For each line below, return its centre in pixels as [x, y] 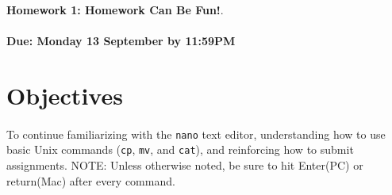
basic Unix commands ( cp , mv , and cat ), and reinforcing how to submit [180, 149]
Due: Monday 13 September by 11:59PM [121, 41]
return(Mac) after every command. [91, 180]
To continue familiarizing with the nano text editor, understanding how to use [196, 134]
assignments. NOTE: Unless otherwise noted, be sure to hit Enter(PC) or [185, 165]
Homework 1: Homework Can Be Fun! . [115, 10]
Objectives [65, 95]
